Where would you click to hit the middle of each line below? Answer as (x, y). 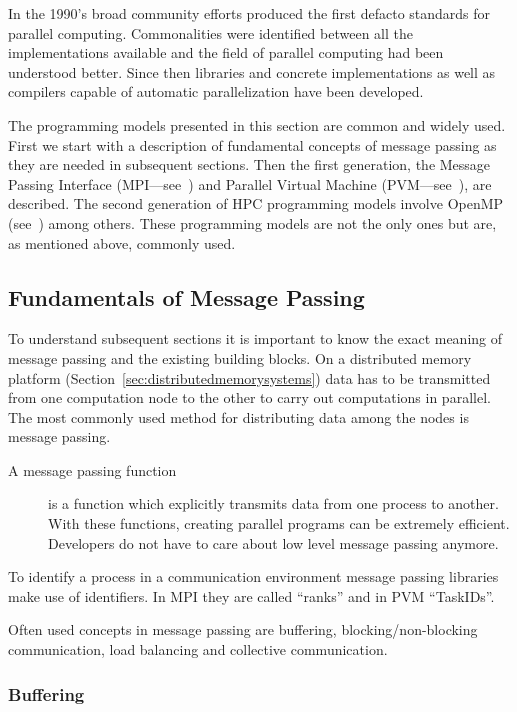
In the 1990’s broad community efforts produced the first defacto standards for (249, 13)
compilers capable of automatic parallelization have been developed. (216, 91)
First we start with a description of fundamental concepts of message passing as (252, 144)
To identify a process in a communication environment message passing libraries (253, 576)
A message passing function (92, 469)
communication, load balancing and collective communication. (198, 649)
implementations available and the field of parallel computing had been (226, 52)
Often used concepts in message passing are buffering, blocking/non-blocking (243, 629)
